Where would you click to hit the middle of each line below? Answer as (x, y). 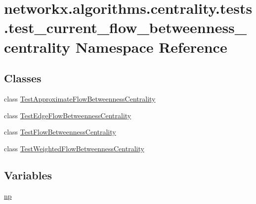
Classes (23, 78)
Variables (28, 175)
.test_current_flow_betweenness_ (126, 27)
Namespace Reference (151, 47)
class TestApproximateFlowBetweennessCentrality (80, 98)
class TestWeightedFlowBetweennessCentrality (74, 148)
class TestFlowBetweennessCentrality (60, 132)
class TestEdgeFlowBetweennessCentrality (68, 115)
